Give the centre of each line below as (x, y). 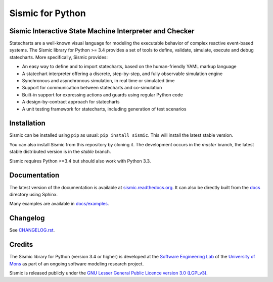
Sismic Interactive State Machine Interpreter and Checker (102, 31)
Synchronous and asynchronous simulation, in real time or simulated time (98, 81)
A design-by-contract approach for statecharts (71, 102)
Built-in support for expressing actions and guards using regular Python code (102, 95)
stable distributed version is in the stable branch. (60, 152)
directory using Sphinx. (34, 194)
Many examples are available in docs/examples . (59, 204)
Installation (27, 123)
